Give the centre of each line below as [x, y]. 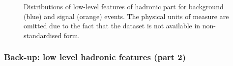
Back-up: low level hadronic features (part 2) [95, 57]
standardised [43, 35]
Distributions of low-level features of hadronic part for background [124, 6]
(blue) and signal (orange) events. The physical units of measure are [126, 16]
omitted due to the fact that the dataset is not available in [112, 26]
